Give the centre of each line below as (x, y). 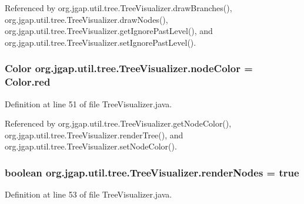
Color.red (28, 82)
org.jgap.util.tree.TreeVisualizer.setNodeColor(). (91, 146)
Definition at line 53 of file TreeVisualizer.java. (88, 194)
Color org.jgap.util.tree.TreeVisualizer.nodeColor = (129, 68)
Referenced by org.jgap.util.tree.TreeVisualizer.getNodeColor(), (118, 123)
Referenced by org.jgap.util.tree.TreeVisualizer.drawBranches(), (118, 8)
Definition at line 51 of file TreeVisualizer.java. (88, 103)
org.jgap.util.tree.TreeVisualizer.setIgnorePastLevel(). (101, 42)
